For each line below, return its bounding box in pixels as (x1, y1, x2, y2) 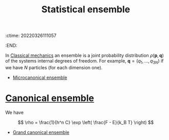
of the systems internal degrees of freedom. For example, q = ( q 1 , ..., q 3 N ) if (5, 58, 164, 65)
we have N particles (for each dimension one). (5, 64, 103, 70)
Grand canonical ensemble (12, 129, 70, 135)
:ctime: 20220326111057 (5, 32, 57, 39)
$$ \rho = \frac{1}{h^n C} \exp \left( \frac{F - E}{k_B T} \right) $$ (17, 119, 154, 125)
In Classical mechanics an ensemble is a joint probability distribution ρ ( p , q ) (5, 52, 164, 58)
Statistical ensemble (41, 4, 130, 15)
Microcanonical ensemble (12, 74, 67, 81)
